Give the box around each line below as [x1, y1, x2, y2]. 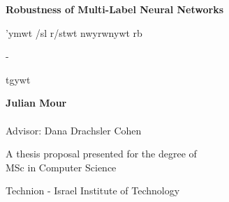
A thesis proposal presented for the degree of [6, 146, 197, 161]
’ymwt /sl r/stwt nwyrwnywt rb [6, 25, 142, 40]
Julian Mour [6, 95, 67, 110]
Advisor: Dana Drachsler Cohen [6, 123, 142, 137]
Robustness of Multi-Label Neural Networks [6, 2, 223, 16]
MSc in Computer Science [6, 160, 117, 174]
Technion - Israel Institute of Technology [6, 183, 180, 198]
